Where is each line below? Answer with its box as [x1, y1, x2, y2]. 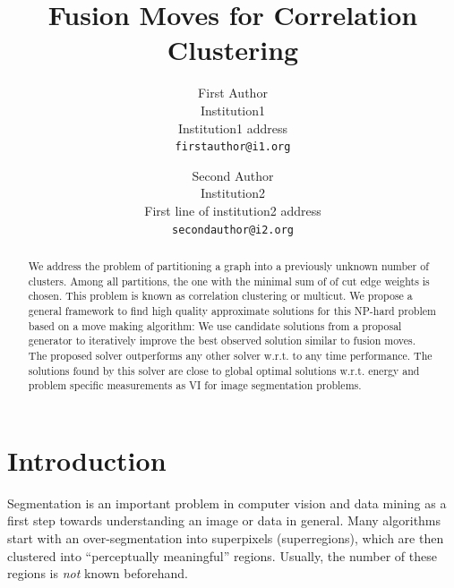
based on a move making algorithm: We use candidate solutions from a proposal [28, 318, 402, 333]
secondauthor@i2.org [171, 223, 295, 236]
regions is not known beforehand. [7, 564, 188, 583]
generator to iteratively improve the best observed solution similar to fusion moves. [28, 333, 416, 348]
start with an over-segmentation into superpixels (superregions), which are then [7, 529, 444, 548]
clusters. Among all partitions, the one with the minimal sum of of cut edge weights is [28, 273, 430, 288]
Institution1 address [177, 118, 287, 137]
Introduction [7, 441, 167, 478]
